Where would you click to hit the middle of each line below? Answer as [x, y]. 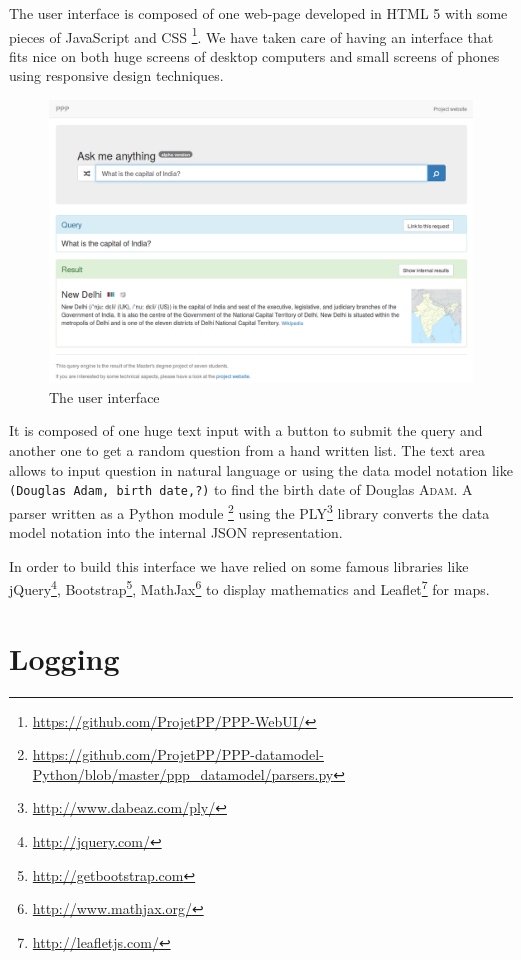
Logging [64, 657]
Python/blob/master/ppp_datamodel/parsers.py [183, 773]
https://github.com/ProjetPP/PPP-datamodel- [178, 754]
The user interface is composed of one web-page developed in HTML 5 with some [258, 13]
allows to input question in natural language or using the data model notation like [261, 469]
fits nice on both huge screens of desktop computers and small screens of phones [254, 55]
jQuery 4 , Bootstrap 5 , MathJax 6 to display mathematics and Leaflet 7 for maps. [249, 587]
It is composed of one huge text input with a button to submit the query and [246, 430]
